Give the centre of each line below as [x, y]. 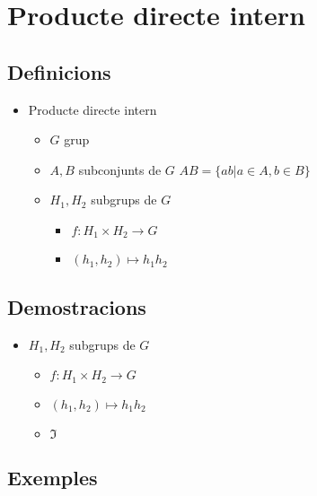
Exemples [53, 478]
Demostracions [77, 306]
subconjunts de [120, 169]
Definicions [59, 71]
